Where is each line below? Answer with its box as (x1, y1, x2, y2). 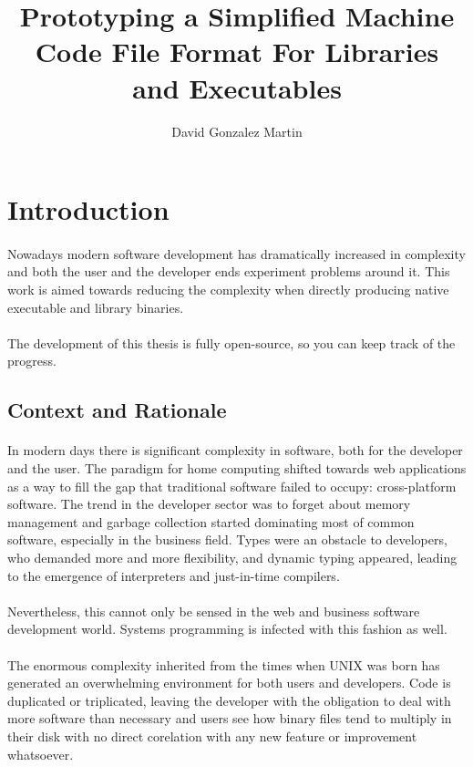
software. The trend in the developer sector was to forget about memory (7, 494, 411, 513)
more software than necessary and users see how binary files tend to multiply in (7, 709, 452, 728)
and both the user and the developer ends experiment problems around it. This (7, 262, 450, 281)
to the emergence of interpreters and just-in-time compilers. (7, 565, 340, 585)
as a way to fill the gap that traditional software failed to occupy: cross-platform (7, 476, 457, 495)
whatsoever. (7, 744, 74, 763)
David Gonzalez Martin (171, 121, 303, 140)
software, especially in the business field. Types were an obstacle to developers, (7, 530, 447, 549)
